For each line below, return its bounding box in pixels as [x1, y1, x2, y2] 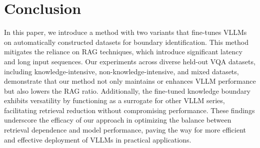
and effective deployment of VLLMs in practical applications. [4, 134, 191, 145]
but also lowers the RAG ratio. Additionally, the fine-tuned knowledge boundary [4, 85, 250, 96]
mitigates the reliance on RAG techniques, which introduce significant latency [4, 46, 242, 57]
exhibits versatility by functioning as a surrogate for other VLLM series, [4, 95, 225, 106]
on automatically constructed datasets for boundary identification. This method [4, 36, 248, 47]
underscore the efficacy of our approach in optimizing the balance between [4, 115, 231, 125]
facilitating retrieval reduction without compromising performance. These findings [4, 105, 255, 115]
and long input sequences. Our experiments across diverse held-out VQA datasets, [4, 56, 255, 66]
